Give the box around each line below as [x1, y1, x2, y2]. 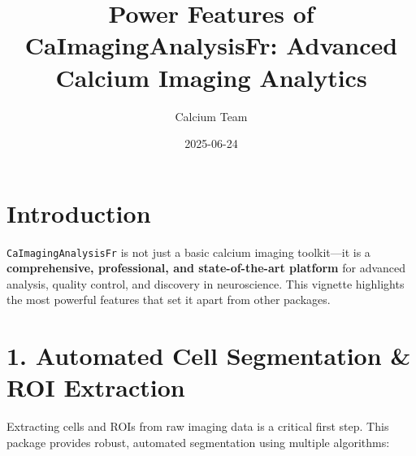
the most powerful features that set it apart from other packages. [6, 291, 331, 308]
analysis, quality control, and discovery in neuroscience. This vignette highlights [6, 275, 405, 292]
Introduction [6, 196, 151, 229]
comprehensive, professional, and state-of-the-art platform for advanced [6, 259, 406, 276]
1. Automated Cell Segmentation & [6, 339, 411, 372]
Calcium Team [175, 107, 248, 124]
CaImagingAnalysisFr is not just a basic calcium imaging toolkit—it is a [6, 243, 370, 260]
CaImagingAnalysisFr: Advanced [24, 28, 398, 62]
